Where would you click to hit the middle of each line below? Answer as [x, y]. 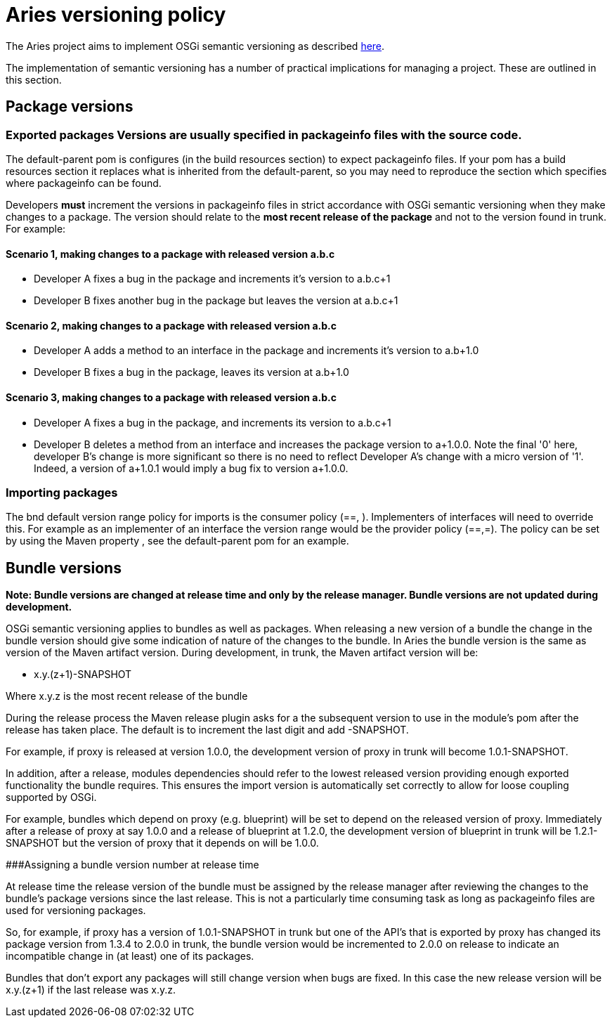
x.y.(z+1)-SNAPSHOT [83, 675]
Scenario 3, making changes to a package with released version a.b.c [171, 398]
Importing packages [62, 493]
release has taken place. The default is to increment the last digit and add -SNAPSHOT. [207, 730]
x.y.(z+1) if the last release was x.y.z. [91, 990]
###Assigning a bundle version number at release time [132, 865]
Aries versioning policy [116, 15]
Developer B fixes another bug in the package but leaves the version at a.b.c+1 [216, 301]
